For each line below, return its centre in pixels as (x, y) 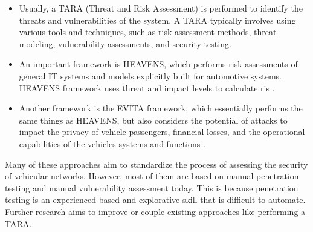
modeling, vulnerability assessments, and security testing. (125, 43)
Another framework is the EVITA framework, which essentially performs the (161, 108)
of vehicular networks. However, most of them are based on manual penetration (152, 176)
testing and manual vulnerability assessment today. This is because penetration (152, 187)
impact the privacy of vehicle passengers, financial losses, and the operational (162, 132)
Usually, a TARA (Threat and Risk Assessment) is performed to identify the (161, 8)
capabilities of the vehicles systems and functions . (112, 143)
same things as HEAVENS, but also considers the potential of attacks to (153, 120)
